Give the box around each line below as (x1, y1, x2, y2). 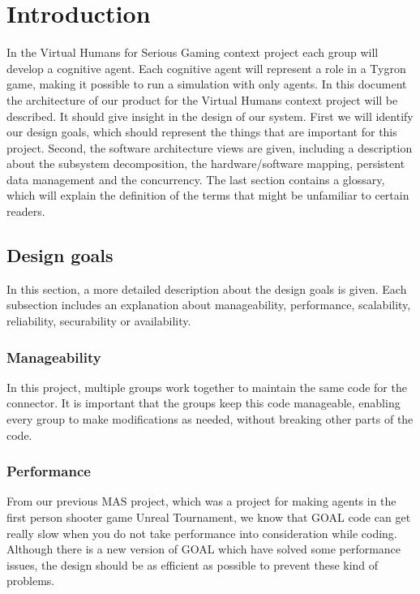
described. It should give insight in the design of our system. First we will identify (6, 107, 414, 124)
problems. (6, 572, 55, 589)
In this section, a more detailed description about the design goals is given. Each (6, 280, 407, 297)
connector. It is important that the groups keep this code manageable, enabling (6, 394, 401, 411)
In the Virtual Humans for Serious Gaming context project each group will (6, 44, 379, 61)
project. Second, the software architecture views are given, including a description (6, 139, 413, 156)
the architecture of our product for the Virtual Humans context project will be (6, 91, 398, 108)
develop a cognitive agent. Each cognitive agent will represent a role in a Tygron (6, 59, 406, 76)
